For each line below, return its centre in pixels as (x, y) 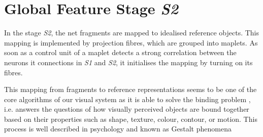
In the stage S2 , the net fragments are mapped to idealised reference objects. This (132, 33)
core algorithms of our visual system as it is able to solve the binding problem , (127, 99)
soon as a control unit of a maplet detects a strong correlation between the (120, 52)
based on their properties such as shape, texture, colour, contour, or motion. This (131, 119)
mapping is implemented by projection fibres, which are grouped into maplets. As (131, 42)
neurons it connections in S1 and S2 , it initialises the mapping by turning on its (128, 62)
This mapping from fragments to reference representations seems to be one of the (130, 89)
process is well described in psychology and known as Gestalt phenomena (118, 129)
